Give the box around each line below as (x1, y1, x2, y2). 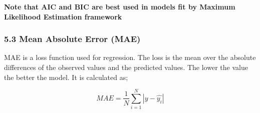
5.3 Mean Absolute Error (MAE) (4, 32, 141, 45)
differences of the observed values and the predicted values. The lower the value (4, 62, 248, 72)
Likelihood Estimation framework (4, 11, 122, 21)
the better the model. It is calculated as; (4, 71, 128, 82)
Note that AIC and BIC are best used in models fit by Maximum (4, 1, 235, 11)
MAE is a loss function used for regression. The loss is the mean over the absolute (4, 52, 256, 62)
